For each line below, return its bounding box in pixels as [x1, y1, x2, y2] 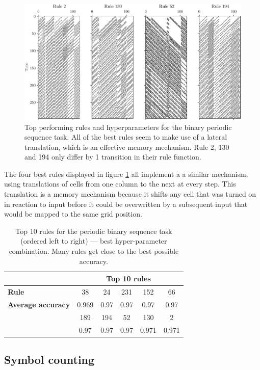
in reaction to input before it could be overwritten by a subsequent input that [4, 198, 248, 209]
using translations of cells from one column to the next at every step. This [4, 178, 236, 189]
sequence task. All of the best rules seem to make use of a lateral [24, 131, 227, 142]
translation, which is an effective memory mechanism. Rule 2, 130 [24, 141, 229, 152]
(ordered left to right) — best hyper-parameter [20, 235, 167, 246]
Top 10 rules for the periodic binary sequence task [15, 225, 172, 236]
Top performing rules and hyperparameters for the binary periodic [24, 121, 232, 132]
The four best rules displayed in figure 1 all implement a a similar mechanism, [4, 168, 248, 179]
